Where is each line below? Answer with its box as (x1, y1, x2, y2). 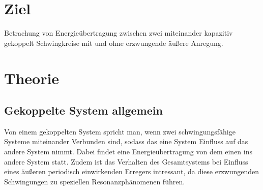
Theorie (4, 67, 60, 88)
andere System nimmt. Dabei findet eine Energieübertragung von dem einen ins (4, 146, 252, 157)
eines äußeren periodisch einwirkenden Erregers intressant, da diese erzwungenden (4, 166, 259, 177)
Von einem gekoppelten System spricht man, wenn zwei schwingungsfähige (4, 126, 236, 137)
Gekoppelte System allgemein (4, 102, 163, 118)
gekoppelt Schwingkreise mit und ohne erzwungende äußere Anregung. (4, 37, 223, 48)
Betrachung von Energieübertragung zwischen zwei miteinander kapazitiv (4, 28, 233, 38)
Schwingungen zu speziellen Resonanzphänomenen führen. (4, 176, 185, 186)
